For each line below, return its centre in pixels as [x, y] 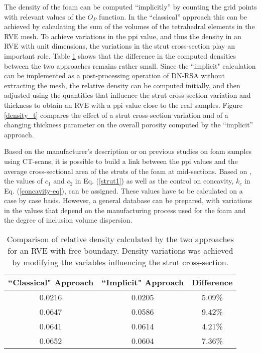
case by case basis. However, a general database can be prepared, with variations [128, 200]
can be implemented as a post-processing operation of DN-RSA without [114, 75]
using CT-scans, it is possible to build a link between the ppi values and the [121, 161]
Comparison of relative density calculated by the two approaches [120, 239]
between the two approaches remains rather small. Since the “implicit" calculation [130, 65]
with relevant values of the [45, 16]
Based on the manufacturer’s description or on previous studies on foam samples [128, 151]
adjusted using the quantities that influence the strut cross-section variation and [127, 95]
